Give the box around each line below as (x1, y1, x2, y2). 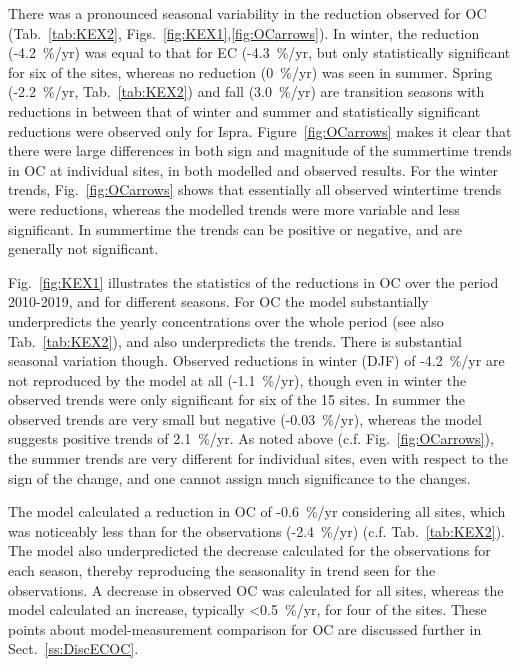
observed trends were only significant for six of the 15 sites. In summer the (8, 389, 465, 410)
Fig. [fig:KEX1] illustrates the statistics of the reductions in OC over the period (8, 271, 499, 292)
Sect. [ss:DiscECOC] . (8, 638, 139, 659)
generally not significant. (8, 238, 159, 259)
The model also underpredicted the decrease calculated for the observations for (8, 540, 491, 561)
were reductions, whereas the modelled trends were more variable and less (8, 198, 460, 219)
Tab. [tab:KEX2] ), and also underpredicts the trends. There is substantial (8, 330, 462, 351)
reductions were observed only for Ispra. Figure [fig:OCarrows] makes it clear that (8, 120, 512, 141)
